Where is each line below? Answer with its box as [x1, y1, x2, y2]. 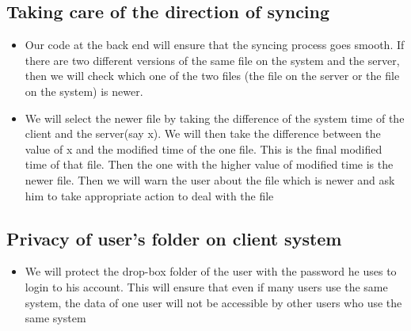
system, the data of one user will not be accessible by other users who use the [25, 294, 402, 310]
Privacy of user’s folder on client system [6, 226, 342, 250]
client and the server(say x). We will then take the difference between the [25, 125, 381, 142]
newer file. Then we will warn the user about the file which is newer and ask [25, 171, 395, 188]
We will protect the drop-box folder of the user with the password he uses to [25, 263, 397, 280]
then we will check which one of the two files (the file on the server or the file [25, 67, 400, 84]
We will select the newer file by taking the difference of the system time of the [25, 109, 405, 126]
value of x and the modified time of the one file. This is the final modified [25, 140, 382, 157]
